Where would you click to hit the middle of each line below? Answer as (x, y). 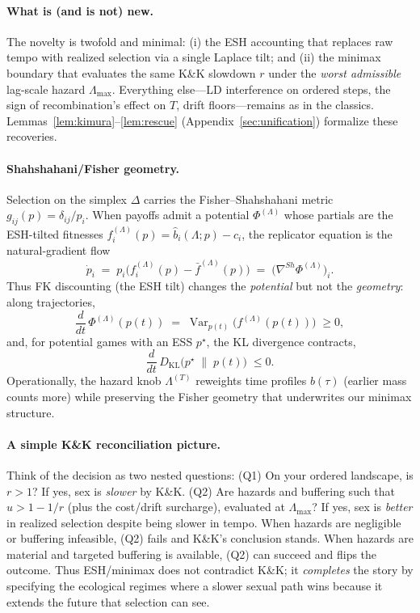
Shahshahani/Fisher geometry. (93, 168)
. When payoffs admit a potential (167, 215)
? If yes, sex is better (362, 507)
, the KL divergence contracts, (281, 341)
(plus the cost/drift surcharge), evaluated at (176, 507)
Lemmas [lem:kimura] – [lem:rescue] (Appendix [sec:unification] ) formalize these (202, 120)
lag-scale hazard (46, 89)
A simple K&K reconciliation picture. (113, 444)
